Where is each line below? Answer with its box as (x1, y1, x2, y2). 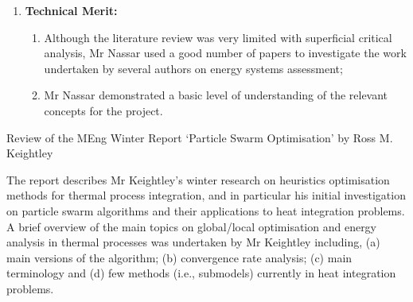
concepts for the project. (44, 102, 163, 118)
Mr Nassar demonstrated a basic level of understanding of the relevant (44, 87, 388, 103)
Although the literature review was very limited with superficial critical (44, 29, 392, 45)
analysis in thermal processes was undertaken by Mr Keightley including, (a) (6, 234, 380, 250)
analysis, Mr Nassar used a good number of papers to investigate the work (44, 45, 407, 61)
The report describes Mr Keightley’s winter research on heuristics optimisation (6, 171, 390, 188)
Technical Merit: (25, 2, 118, 18)
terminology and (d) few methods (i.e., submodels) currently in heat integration (6, 265, 396, 281)
